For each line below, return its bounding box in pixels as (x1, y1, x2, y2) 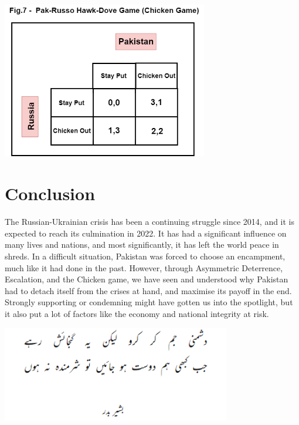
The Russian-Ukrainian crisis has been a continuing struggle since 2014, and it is (5, 215, 295, 228)
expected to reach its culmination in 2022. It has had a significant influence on (5, 227, 287, 239)
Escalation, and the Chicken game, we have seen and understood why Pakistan (5, 273, 288, 285)
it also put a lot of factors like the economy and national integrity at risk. (5, 307, 269, 319)
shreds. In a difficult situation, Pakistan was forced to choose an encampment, (5, 249, 286, 262)
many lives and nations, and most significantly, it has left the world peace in (5, 238, 279, 251)
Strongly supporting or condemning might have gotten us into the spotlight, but (5, 296, 293, 308)
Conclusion (5, 181, 96, 205)
